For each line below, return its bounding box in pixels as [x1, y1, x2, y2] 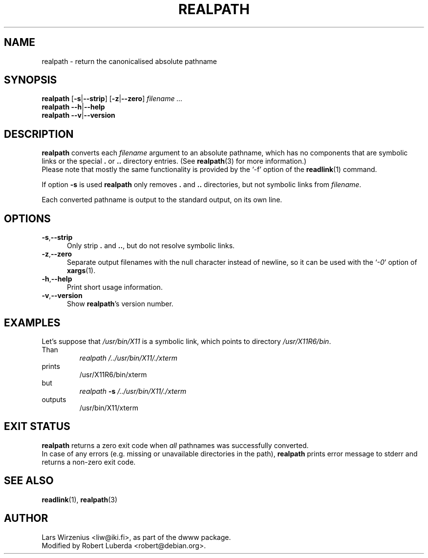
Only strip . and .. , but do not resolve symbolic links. [67, 241, 235, 250]
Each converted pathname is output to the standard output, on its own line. [42, 195, 282, 204]
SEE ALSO [4, 474, 54, 487]
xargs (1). [67, 266, 96, 275]
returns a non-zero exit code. [42, 457, 136, 466]
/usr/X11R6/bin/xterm [79, 370, 147, 379]
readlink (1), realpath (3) [42, 495, 118, 504]
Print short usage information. [67, 283, 163, 292]
